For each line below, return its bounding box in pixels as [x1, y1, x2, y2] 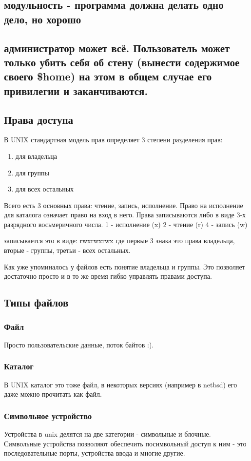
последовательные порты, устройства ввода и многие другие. [4, 448, 185, 458]
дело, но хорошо [4, 11, 81, 26]
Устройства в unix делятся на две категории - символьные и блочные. [4, 429, 211, 439]
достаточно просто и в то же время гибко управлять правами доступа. [4, 271, 212, 281]
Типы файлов [4, 295, 69, 310]
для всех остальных [15, 184, 74, 194]
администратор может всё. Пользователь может [4, 40, 230, 55]
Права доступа [4, 112, 73, 127]
